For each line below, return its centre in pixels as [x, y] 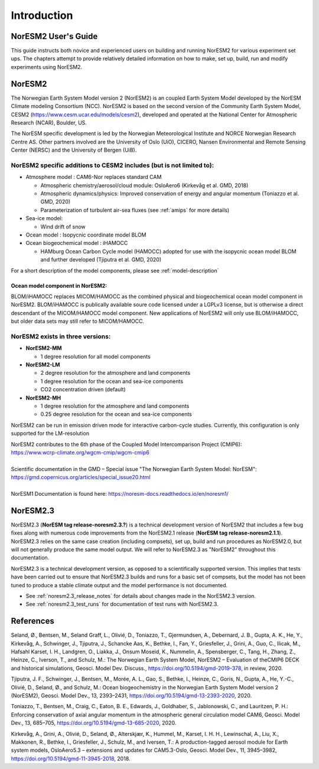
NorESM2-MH [43, 398]
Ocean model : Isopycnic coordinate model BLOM [86, 235]
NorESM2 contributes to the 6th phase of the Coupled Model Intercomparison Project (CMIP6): [126, 444]
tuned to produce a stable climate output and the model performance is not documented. [119, 585]
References [32, 621]
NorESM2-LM [43, 365]
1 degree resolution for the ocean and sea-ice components [112, 381]
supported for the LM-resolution [50, 433]
